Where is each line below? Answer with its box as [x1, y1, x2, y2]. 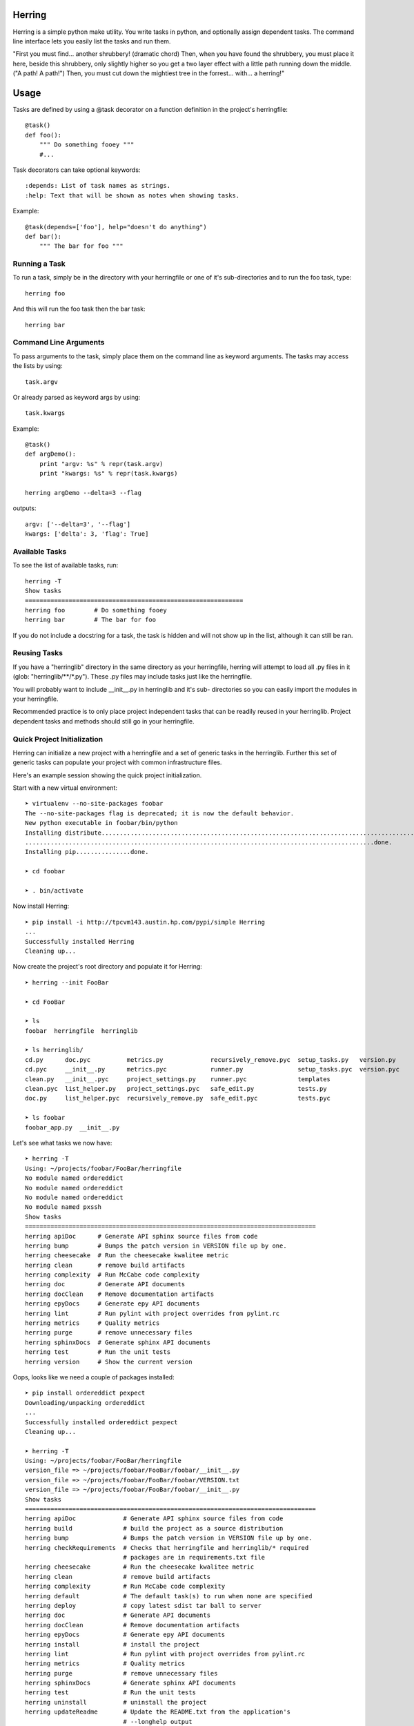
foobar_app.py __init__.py [25, 1123, 120, 1132]
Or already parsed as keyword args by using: [12, 393, 141, 401]
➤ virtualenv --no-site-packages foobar [25, 799, 164, 808]
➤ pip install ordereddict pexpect [25, 1389, 146, 1397]
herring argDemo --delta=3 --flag [25, 489, 141, 497]
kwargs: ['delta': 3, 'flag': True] [25, 530, 149, 538]
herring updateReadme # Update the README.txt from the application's [25, 1708, 291, 1716]
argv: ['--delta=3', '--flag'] [25, 520, 131, 528]
